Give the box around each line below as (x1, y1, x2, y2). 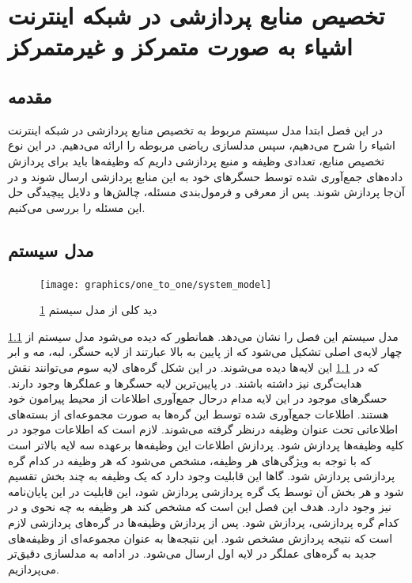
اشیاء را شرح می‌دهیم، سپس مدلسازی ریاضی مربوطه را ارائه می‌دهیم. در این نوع (8, 137, 395, 153)
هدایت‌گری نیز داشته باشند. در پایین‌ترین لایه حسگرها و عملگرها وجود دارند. (8, 374, 362, 391)
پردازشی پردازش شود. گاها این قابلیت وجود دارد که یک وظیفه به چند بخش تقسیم (8, 468, 395, 484)
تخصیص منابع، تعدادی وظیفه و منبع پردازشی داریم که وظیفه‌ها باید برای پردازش (8, 152, 385, 168)
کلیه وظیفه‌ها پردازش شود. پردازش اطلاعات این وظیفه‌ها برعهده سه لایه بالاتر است (8, 436, 404, 452)
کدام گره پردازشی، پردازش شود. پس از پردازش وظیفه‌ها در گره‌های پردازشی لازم (8, 513, 399, 530)
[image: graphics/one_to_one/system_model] (40, 278, 272, 290)
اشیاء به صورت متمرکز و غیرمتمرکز (8, 30, 353, 62)
